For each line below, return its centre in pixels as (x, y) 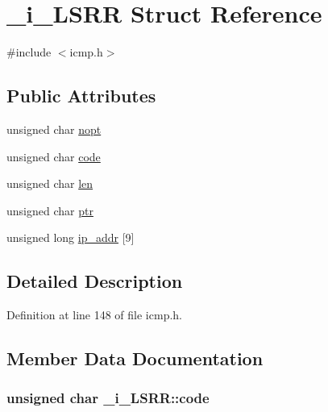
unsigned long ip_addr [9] (71, 237)
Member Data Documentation (135, 358)
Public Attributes (81, 96)
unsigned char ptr (50, 210)
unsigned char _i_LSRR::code (108, 398)
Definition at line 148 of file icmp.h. (94, 315)
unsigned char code (54, 156)
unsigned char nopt (54, 129)
